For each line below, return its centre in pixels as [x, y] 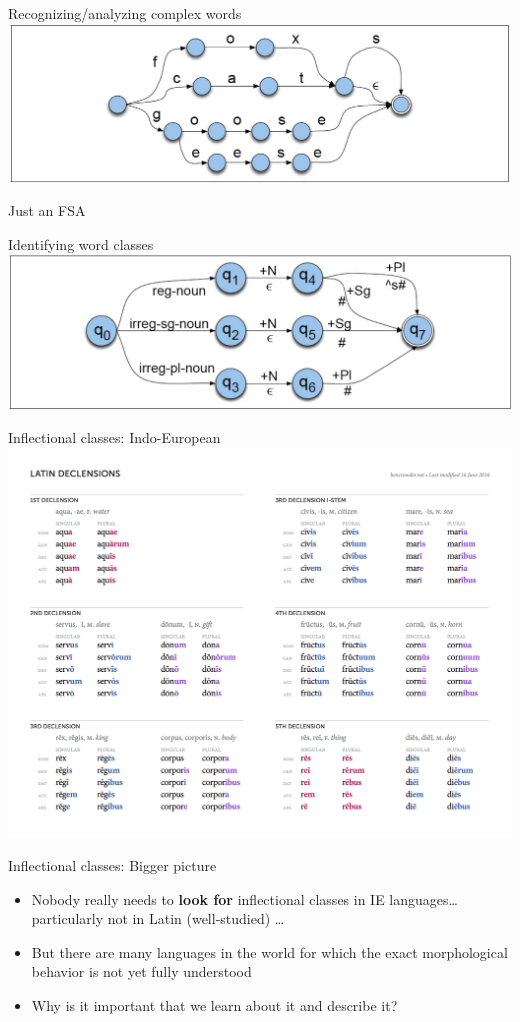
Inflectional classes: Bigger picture [112, 864]
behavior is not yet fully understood [141, 971]
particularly [67, 918]
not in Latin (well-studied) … [196, 918]
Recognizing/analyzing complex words [125, 13]
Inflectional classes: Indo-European [114, 437]
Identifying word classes [81, 243]
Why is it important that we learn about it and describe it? [214, 1004]
